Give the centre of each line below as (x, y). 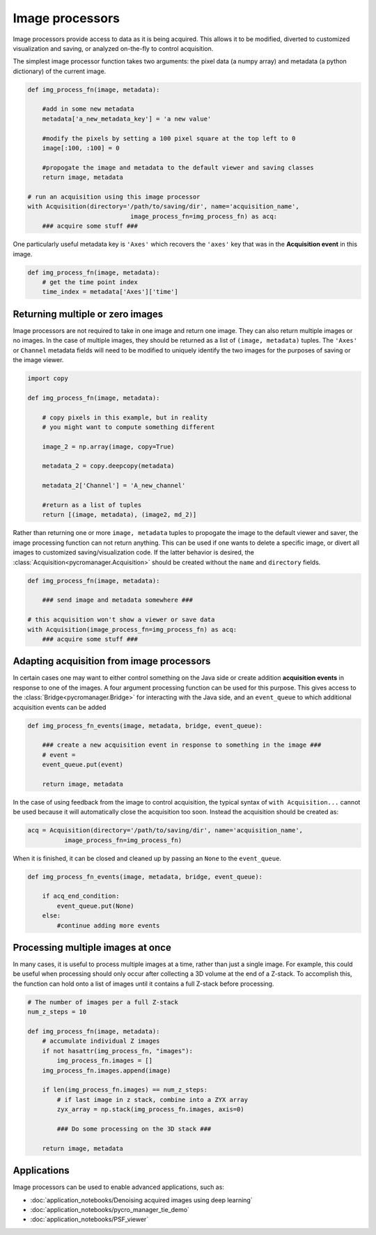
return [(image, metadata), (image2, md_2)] (119, 515)
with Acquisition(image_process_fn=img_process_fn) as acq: (132, 629)
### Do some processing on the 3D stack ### (134, 1129)
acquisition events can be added (60, 707)
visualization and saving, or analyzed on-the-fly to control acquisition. (113, 48)
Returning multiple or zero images (88, 314)
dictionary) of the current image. (60, 71)
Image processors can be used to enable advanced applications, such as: (118, 1187)
